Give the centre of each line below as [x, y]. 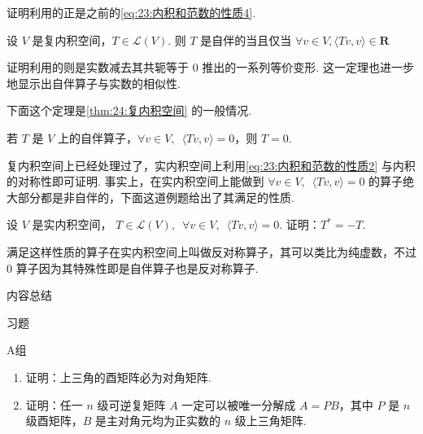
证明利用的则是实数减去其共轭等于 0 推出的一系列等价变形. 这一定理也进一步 [210, 67]
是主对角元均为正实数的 [158, 421]
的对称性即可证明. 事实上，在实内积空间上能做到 [135, 181]
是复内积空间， [72, 39]
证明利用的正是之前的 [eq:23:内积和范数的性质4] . [131, 12]
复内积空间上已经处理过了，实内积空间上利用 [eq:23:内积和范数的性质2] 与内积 [211, 165]
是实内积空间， [72, 224]
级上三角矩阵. [270, 421]
